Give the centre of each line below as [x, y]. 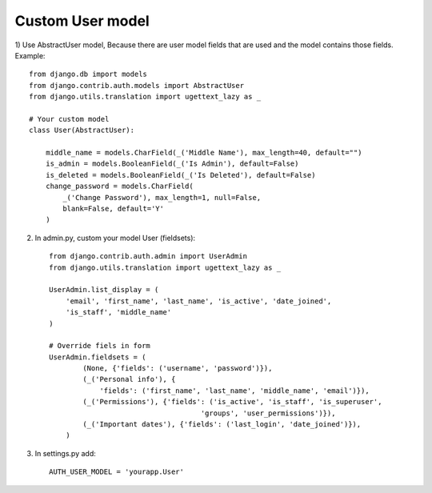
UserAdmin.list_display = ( [104, 290]
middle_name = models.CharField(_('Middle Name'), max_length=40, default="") [204, 153]
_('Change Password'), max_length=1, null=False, [162, 197]
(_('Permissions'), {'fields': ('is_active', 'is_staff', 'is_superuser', [232, 402]
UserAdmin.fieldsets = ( [98, 357]
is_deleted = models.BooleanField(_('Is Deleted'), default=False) [180, 175]
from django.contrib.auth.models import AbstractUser [136, 85]
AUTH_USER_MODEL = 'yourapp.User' [116, 472]
